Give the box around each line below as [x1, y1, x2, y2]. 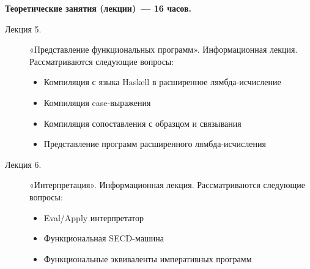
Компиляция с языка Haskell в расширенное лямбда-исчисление [43, 75, 281, 88]
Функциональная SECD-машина [43, 232, 164, 244]
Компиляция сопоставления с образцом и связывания [43, 116, 242, 129]
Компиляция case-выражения [43, 96, 151, 108]
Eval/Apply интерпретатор [43, 211, 144, 224]
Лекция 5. [5, 22, 42, 35]
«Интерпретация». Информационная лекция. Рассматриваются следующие [29, 178, 305, 191]
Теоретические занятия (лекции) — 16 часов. [5, 2, 191, 14]
